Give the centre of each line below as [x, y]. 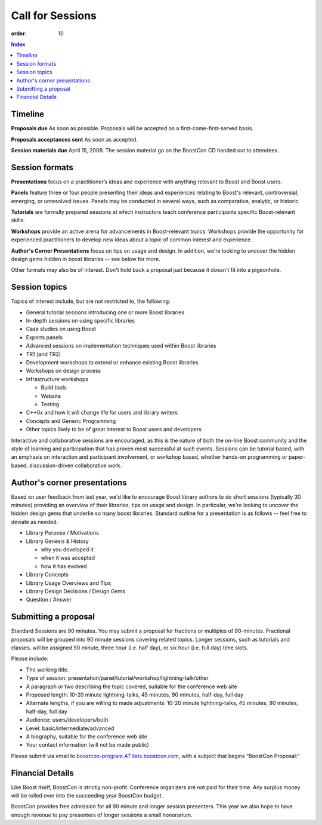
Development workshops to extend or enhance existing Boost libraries [112, 363]
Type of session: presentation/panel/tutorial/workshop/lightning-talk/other [117, 678]
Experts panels [44, 337]
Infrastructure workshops [57, 379]
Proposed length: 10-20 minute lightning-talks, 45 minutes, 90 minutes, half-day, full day [135, 694]
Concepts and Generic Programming [71, 421]
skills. [18, 220]
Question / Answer [49, 600]
